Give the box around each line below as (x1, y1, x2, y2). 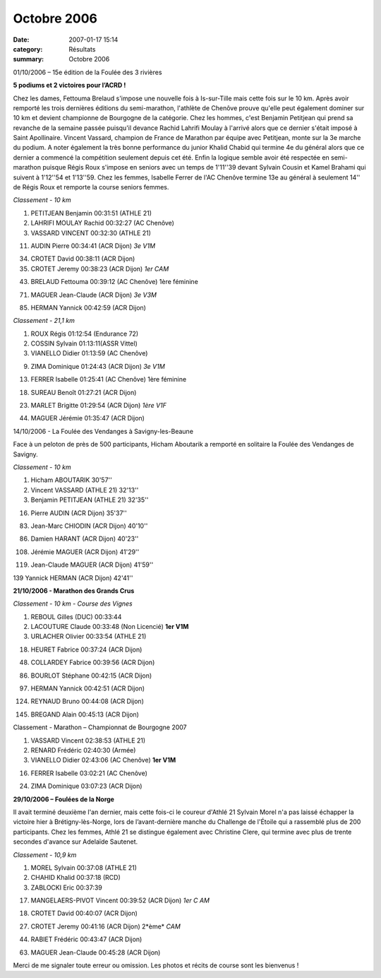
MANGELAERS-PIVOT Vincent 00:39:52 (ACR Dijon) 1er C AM (30, 896, 210, 905)
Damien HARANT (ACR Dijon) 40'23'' (30, 534, 139, 543)
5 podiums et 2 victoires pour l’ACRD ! (13, 81, 126, 90)
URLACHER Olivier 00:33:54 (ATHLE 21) (30, 632, 147, 641)
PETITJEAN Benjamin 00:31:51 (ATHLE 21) (30, 208, 152, 217)
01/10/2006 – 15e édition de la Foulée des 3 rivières (13, 68, 162, 76)
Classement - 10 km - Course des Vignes (13, 599, 133, 608)
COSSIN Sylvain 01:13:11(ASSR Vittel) (30, 339, 138, 348)
